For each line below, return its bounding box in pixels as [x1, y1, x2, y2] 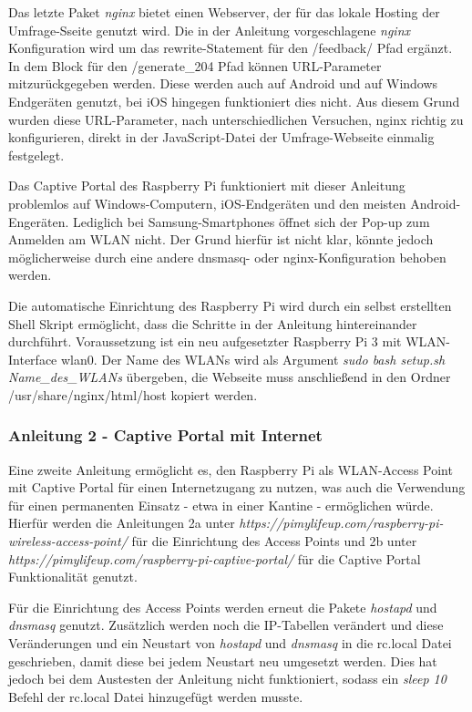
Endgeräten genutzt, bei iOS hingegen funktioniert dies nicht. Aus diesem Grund [8, 91, 460, 110]
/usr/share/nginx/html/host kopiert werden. [8, 385, 258, 404]
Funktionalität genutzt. [8, 567, 138, 586]
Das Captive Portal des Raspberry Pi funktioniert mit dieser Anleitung [8, 176, 405, 195]
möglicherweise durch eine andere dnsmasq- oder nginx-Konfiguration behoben [8, 247, 446, 266]
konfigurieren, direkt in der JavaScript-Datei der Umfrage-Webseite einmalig [8, 128, 435, 147]
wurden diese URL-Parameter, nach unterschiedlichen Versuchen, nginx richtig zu [8, 109, 464, 129]
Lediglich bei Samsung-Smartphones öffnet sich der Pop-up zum [73, 212, 430, 231]
